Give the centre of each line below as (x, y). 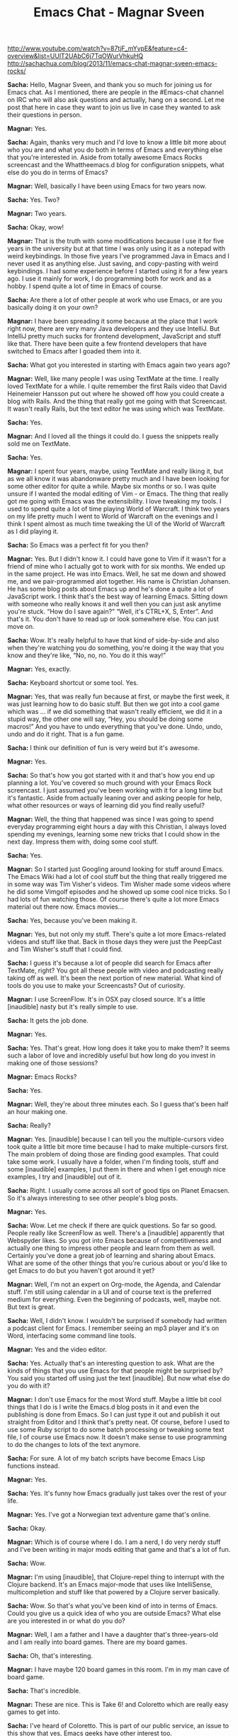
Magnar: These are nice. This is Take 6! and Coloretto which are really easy (118, 1705)
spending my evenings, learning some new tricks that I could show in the (114, 834)
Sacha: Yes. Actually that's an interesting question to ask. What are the (111, 1363)
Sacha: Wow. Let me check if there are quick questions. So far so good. (112, 1225)
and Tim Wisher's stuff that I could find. (65, 949)
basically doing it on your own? (53, 307)
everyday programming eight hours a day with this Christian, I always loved (117, 827)
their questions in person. (45, 115)
